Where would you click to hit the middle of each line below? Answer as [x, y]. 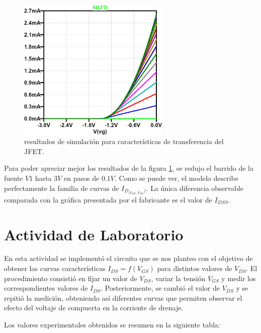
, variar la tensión [178, 278]
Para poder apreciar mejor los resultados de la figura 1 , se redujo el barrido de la [129, 168]
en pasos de [82, 178]
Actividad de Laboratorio [94, 234]
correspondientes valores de [46, 288]
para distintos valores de [195, 268]
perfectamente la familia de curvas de [62, 188]
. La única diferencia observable [195, 188]
